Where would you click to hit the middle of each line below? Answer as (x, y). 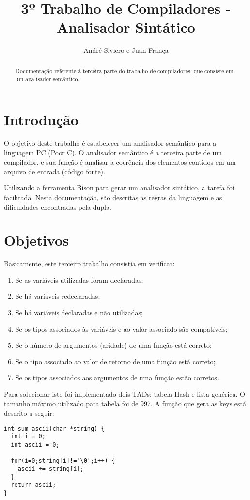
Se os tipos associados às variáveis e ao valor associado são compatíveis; (121, 328)
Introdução (41, 120)
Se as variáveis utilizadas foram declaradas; (79, 279)
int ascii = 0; (35, 445)
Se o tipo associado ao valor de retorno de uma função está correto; (115, 361)
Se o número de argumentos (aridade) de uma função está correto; (113, 345)
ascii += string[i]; (51, 469)
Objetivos (36, 240)
